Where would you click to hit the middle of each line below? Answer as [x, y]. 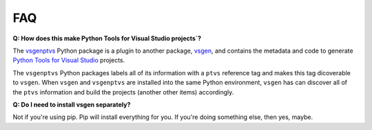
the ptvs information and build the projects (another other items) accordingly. [123, 92]
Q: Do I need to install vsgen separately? [72, 104]
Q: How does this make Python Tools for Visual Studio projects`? [107, 38]
